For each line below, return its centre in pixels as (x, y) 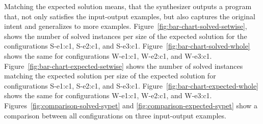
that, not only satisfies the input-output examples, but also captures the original (130, 16)
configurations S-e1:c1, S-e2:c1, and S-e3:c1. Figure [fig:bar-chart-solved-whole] (127, 46)
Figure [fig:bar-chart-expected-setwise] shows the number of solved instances (124, 66)
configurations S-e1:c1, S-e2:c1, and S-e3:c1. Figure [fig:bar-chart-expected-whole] (131, 85)
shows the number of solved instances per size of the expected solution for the (126, 36)
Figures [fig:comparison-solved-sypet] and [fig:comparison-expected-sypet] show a (131, 105)
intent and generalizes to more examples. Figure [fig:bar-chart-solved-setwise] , (126, 26)
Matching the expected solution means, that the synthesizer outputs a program (128, 6)
